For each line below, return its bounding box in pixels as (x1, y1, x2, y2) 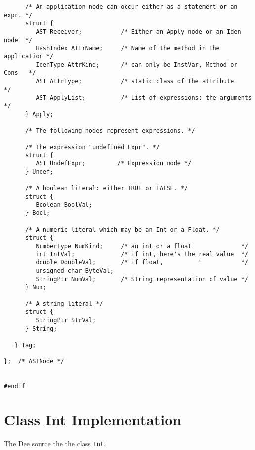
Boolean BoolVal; (36, 201, 92, 208)
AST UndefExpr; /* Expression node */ (36, 160, 192, 167)
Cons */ (4, 69, 36, 77)
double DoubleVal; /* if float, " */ (36, 259, 248, 266)
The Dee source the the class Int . (4, 438, 106, 448)
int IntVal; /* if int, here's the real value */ (36, 250, 248, 258)
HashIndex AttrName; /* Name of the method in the (36, 45, 220, 52)
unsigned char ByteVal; (36, 267, 114, 274)
